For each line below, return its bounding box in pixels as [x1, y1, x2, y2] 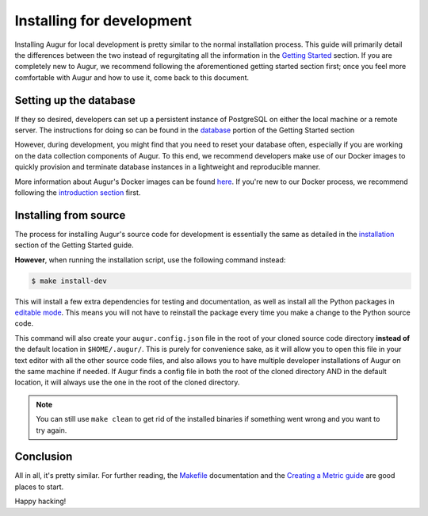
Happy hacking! [14, 496, 67, 506]
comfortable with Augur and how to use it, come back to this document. [14, 72, 250, 82]
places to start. [14, 482, 64, 491]
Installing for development [14, 12, 192, 29]
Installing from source [14, 208, 126, 222]
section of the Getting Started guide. [14, 240, 134, 250]
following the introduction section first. [14, 187, 141, 197]
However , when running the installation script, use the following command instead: [14, 254, 286, 265]
